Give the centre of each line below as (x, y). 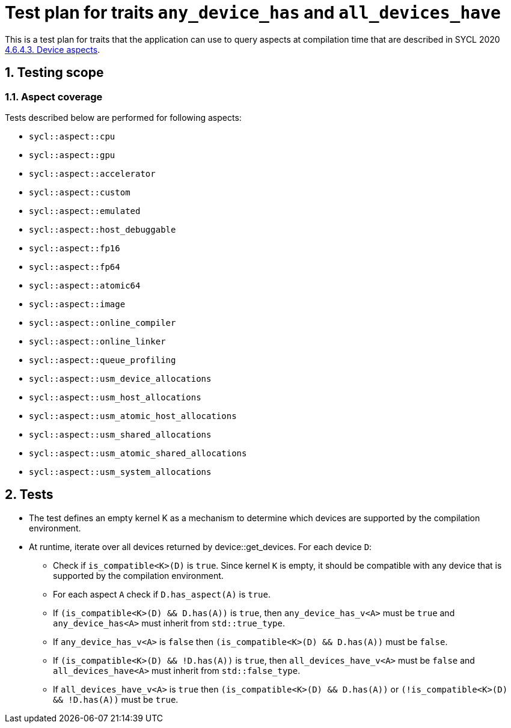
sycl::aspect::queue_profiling (103, 360)
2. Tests (29, 495)
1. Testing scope (54, 73)
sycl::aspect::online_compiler (103, 323)
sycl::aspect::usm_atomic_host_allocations (133, 416)
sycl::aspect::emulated (85, 211)
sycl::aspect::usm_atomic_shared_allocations (138, 453)
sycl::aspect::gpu (72, 155)
